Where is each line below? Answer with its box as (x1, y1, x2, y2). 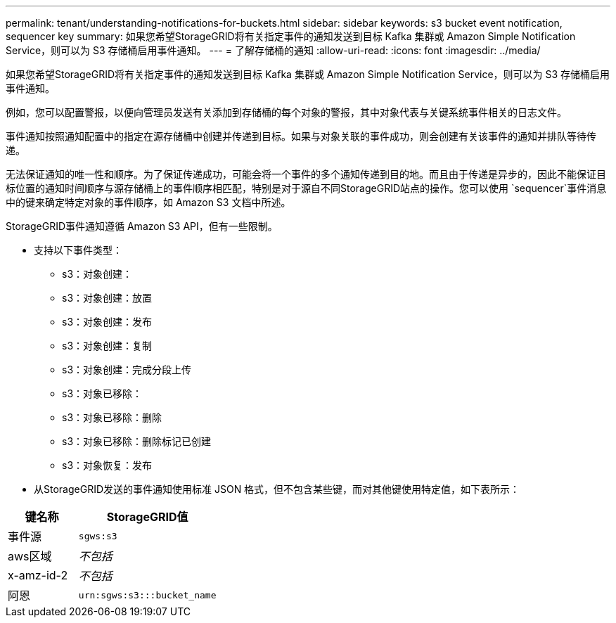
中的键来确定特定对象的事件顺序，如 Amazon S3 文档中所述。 (6, 196, 291, 208)
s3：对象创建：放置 (62, 292, 153, 304)
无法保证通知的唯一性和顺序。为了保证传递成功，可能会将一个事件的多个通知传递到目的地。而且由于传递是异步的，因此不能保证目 (6, 168, 606, 180)
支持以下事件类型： (34, 244, 122, 256)
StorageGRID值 (106, 510, 188, 524)
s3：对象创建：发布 (62, 316, 153, 328)
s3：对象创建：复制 (62, 340, 153, 352)
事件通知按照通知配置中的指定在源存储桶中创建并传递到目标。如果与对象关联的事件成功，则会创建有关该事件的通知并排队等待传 (6, 130, 596, 142)
